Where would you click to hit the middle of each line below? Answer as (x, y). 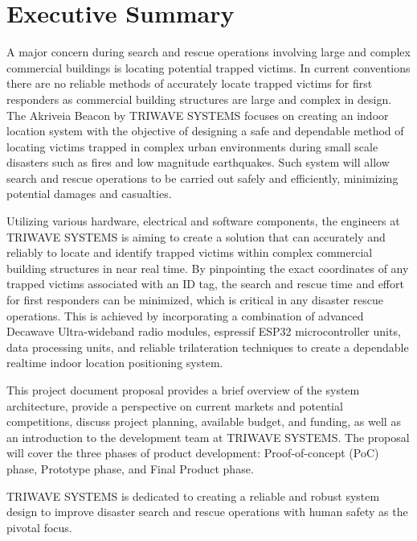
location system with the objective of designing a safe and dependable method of (205, 131)
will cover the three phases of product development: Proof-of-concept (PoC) (193, 453)
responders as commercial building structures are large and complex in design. (199, 99)
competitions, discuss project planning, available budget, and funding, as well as (204, 421)
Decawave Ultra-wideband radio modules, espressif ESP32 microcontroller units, (204, 331)
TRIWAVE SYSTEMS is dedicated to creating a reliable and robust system (193, 496)
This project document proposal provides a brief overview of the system (183, 390)
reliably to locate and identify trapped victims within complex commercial (190, 252)
